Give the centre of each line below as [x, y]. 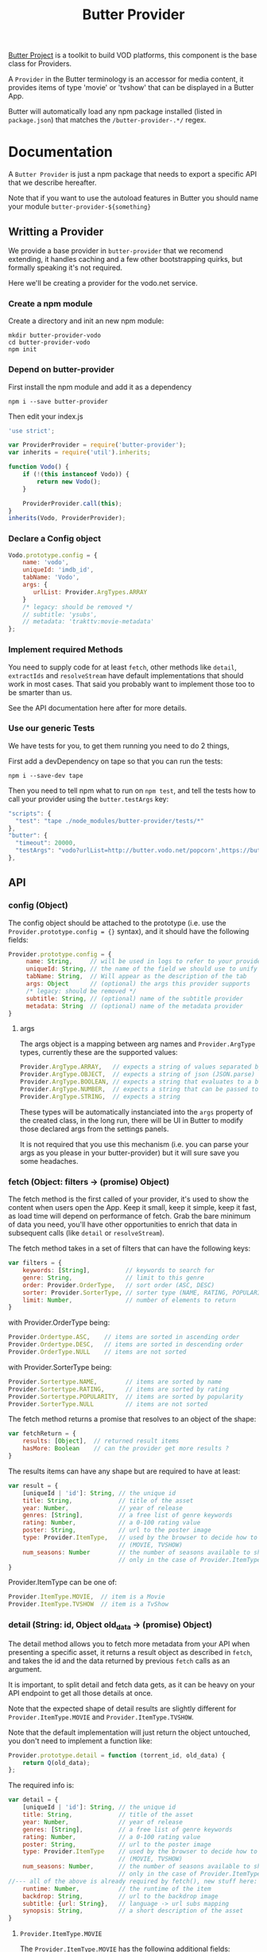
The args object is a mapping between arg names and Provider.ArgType [137, 1044]
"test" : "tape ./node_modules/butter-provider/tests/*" [110, 821]
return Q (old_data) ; [56, 1763]
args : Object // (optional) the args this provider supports [138, 984]
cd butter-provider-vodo [49, 343]
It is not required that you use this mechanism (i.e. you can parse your [134, 1144]
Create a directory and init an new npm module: [86, 321]
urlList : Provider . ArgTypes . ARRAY [90, 592]
